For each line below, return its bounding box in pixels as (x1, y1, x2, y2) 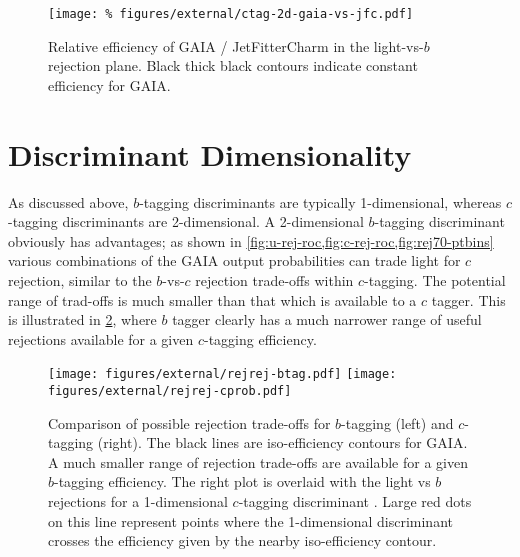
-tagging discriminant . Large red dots (238, 491, 472, 511)
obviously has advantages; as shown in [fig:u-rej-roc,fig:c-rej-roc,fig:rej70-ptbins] (8, 230, 494, 251)
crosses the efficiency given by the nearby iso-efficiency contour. (48, 530, 437, 551)
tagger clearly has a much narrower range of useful (172, 309, 482, 330)
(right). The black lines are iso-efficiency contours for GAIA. (97, 432, 468, 453)
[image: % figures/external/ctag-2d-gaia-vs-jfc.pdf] (48, 7, 414, 21)
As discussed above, (8, 191, 129, 212)
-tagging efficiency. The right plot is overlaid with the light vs (54, 471, 431, 492)
